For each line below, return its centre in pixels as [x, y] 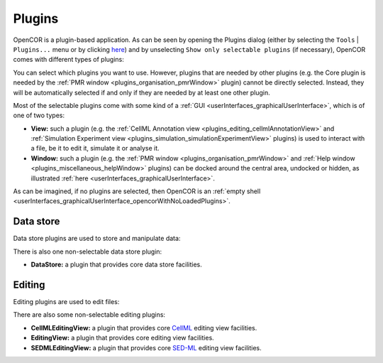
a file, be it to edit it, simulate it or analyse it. [95, 148]
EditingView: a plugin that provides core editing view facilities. [122, 338]
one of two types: [39, 115]
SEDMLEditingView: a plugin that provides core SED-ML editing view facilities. [146, 347]
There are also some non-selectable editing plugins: [89, 315]
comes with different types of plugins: [68, 60]
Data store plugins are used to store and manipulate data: [97, 239]
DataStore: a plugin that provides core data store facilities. [116, 265]
